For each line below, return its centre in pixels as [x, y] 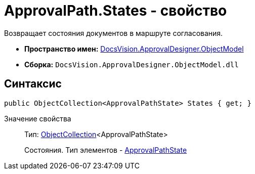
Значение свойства [38, 118]
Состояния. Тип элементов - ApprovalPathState [106, 150]
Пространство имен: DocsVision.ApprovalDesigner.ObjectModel [134, 49]
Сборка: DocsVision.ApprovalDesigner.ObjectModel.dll [132, 64]
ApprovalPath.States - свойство [116, 11]
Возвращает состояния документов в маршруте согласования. [114, 33]
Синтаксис [33, 84]
